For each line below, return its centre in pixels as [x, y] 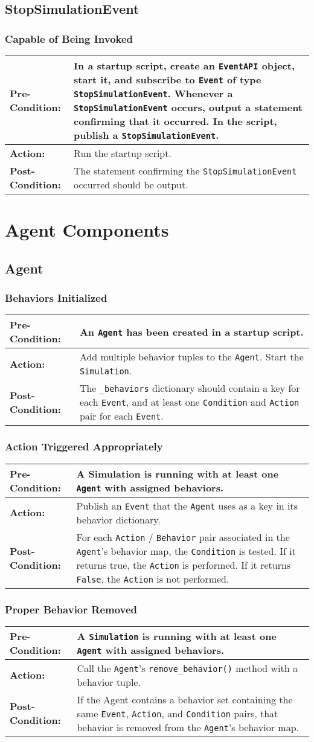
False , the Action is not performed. [153, 578]
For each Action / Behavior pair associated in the [183, 537]
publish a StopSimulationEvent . [146, 135]
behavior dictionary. [118, 519]
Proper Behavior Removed [71, 609]
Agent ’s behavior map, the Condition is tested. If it [186, 551]
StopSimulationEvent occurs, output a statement [188, 107]
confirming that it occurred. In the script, [175, 121]
